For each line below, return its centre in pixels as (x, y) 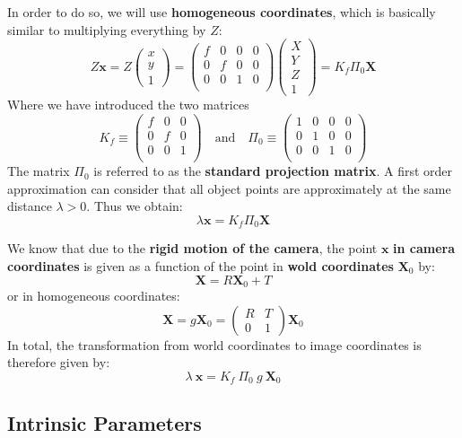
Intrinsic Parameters (105, 422)
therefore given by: (59, 362)
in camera (424, 248)
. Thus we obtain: (135, 206)
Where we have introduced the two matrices (128, 105)
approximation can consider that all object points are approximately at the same (229, 188)
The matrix (39, 171)
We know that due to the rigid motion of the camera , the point (192, 248)
